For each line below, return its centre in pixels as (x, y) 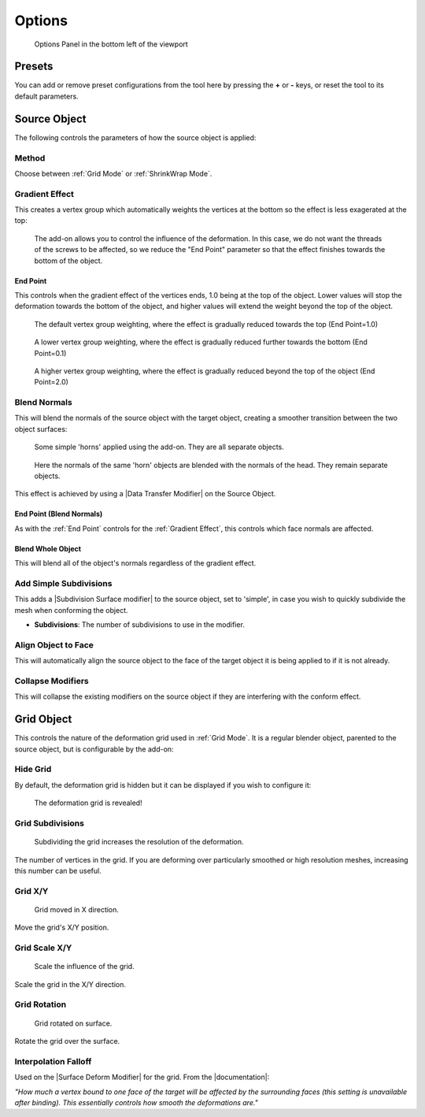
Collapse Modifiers (52, 681)
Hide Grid (33, 770)
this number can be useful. (58, 870)
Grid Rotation (41, 1004)
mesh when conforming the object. (71, 610)
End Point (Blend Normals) (59, 514)
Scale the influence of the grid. (84, 967)
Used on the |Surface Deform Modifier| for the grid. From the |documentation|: (142, 1077)
